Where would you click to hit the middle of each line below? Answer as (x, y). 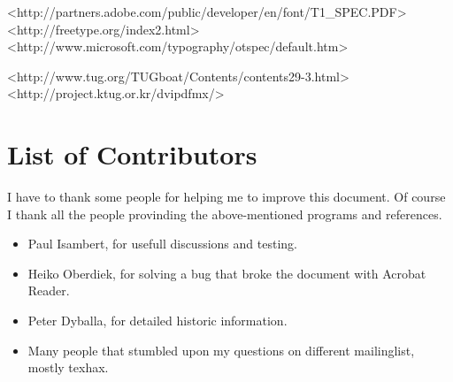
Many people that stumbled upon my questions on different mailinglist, (221, 350)
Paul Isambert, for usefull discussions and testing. (162, 244)
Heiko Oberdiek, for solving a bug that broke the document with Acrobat (227, 273)
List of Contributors (132, 154)
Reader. (49, 290)
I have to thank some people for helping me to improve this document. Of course (226, 197)
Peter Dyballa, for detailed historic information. (157, 321)
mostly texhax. (68, 367)
